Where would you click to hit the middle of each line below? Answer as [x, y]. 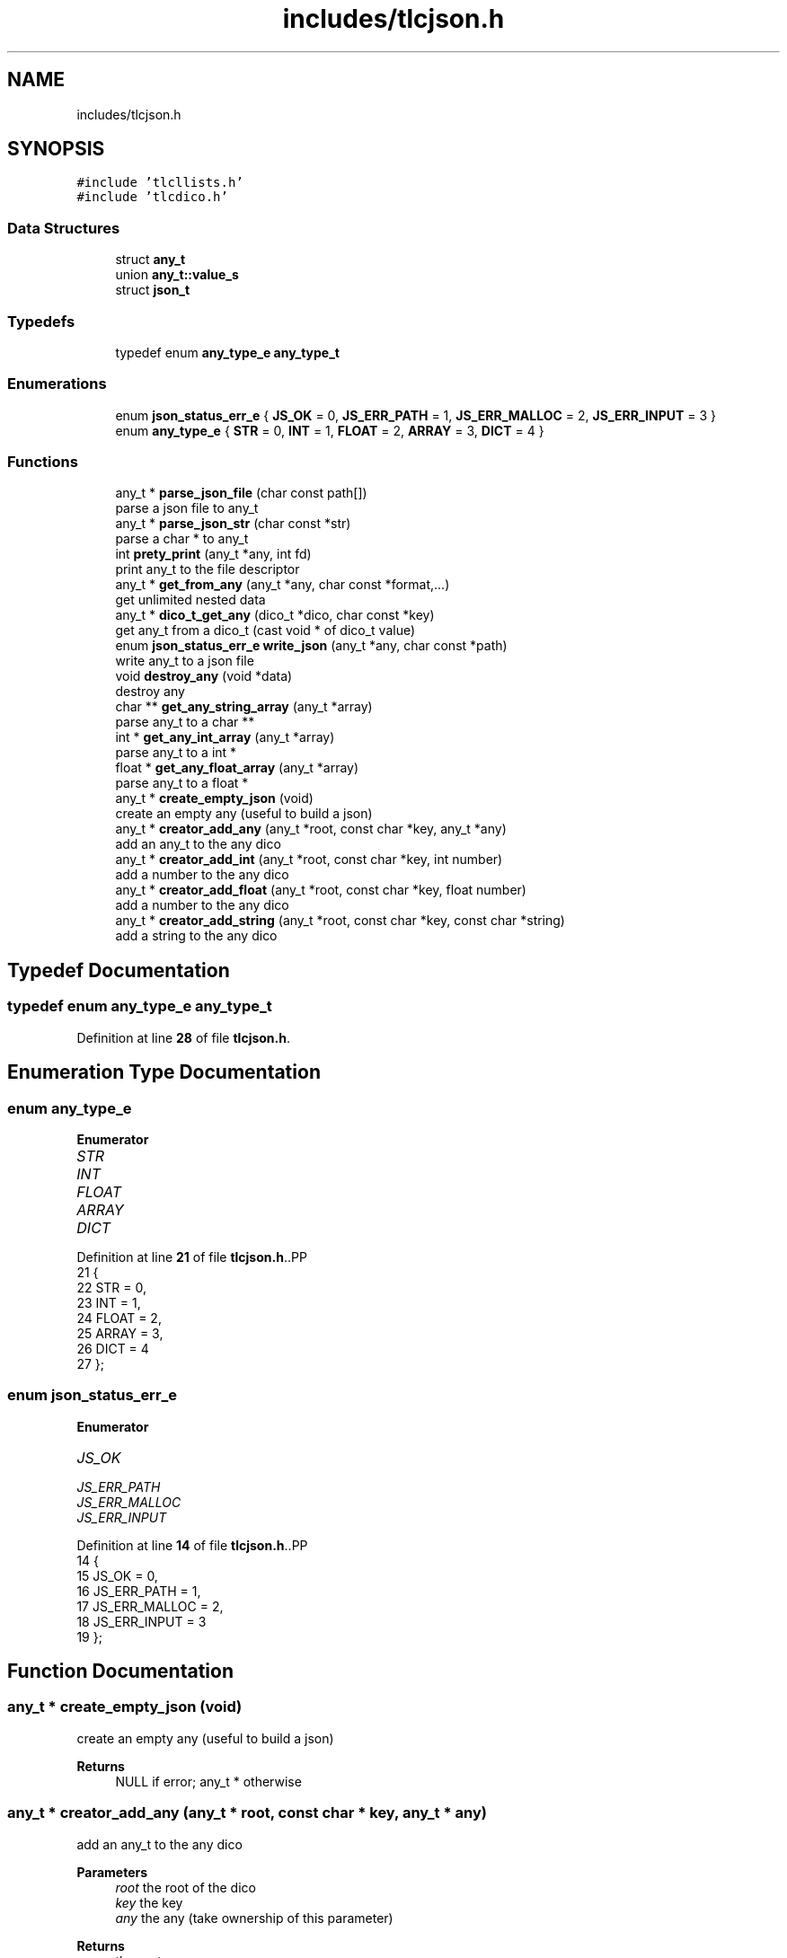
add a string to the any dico [196, 936]
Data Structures [64, 228]
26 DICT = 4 [113, 1348]
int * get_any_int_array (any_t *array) [225, 737]
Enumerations [57, 384]
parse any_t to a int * [176, 753]
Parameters [112, 1872]
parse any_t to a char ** [185, 722]
